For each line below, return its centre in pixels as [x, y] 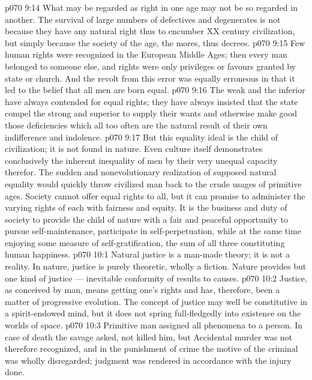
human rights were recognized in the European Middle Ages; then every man [146, 54]
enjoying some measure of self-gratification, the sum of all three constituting [145, 242]
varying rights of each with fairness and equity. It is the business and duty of [146, 207]
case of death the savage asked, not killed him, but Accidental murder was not [149, 336]
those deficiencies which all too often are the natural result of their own [136, 125]
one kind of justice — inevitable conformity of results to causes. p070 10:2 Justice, [156, 278]
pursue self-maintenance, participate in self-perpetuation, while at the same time [153, 231]
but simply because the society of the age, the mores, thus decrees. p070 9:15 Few [155, 42]
